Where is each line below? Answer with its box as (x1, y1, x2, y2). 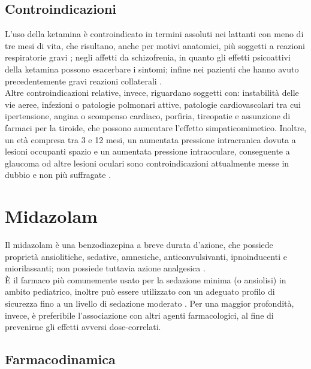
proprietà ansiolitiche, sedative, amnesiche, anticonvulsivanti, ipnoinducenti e (5, 250, 287, 262)
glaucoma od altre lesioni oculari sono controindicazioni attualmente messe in (5, 156, 289, 169)
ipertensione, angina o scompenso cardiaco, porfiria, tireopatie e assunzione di (5, 110, 291, 122)
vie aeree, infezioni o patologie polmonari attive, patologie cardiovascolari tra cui (5, 98, 301, 110)
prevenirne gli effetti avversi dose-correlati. (5, 320, 161, 333)
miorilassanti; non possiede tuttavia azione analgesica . (5, 262, 206, 274)
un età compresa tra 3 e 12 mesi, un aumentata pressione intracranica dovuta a (5, 133, 296, 146)
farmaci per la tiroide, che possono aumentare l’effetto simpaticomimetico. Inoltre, (5, 121, 307, 134)
